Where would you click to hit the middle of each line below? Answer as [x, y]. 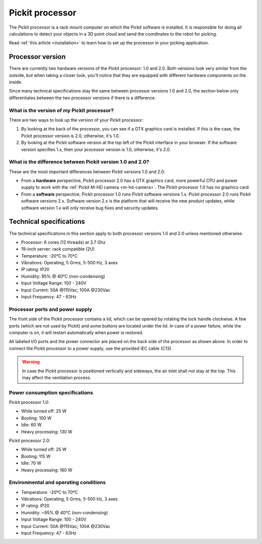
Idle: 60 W [32, 425]
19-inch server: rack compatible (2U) [58, 249]
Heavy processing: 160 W [47, 470]
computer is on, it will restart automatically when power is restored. [76, 332]
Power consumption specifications [51, 393]
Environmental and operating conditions [57, 483]
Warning [31, 362]
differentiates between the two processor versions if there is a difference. [82, 98]
